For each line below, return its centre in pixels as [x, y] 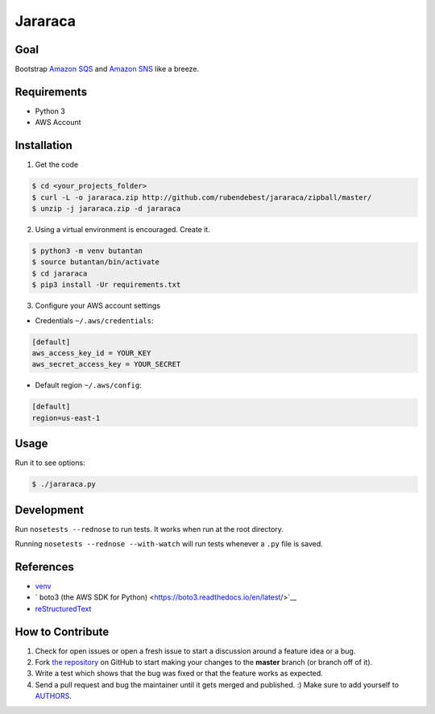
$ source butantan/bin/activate [96, 262]
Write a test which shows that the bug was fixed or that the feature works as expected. [179, 674]
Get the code [57, 164]
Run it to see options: [50, 463]
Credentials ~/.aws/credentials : [94, 320]
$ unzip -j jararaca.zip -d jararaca [106, 209]
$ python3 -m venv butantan [87, 251]
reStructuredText [63, 608]
